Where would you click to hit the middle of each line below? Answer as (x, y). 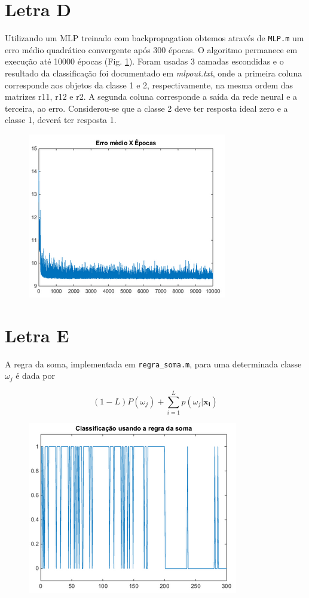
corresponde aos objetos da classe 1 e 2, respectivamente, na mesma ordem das (149, 85)
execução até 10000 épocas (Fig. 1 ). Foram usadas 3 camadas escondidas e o (144, 61)
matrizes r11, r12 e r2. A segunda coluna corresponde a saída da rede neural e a (151, 96)
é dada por (35, 375)
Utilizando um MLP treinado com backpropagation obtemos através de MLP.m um (154, 38)
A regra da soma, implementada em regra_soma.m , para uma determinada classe (153, 364)
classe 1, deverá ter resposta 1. (61, 120)
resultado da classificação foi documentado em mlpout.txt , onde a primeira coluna (154, 73)
